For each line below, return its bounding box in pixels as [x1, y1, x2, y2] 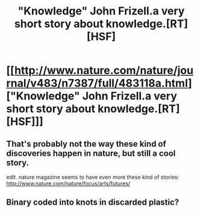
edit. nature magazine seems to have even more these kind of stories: [6, 173, 180, 181]
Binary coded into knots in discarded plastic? [6, 197, 180, 208]
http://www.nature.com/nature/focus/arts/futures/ [6, 180, 131, 187]
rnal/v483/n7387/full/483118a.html [6, 76, 189, 90]
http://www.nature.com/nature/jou [14, 64, 194, 78]
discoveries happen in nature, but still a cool [6, 148, 176, 158]
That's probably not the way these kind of [6, 138, 167, 149]
